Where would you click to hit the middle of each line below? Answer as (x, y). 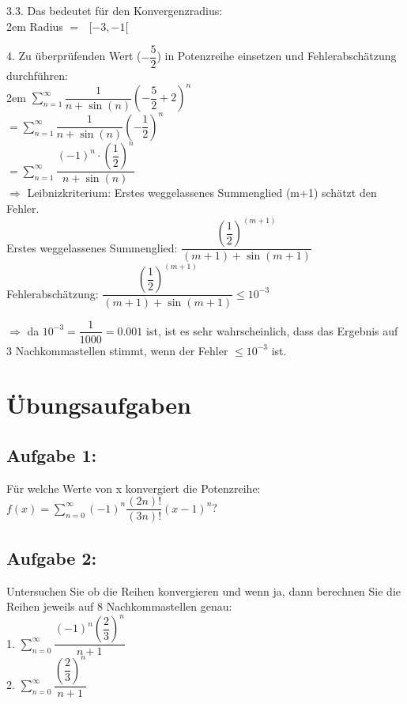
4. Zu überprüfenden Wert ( (74, 56)
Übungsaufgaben (99, 405)
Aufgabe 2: (52, 557)
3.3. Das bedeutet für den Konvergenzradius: (115, 10)
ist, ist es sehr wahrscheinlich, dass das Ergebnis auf (272, 330)
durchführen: (37, 76)
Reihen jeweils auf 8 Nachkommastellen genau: (119, 606)
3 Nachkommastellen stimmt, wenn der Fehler (117, 350)
